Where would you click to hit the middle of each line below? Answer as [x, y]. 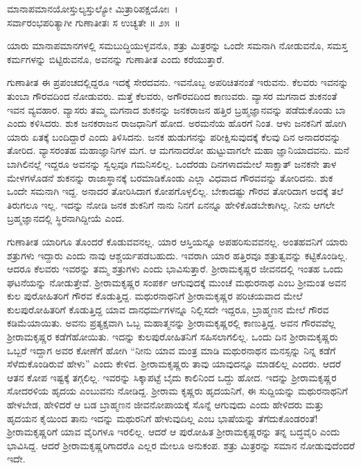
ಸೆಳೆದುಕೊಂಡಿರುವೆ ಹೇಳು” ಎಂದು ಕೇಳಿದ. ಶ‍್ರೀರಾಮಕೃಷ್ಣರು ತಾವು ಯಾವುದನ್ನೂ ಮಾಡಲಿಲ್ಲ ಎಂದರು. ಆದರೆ [174, 364]
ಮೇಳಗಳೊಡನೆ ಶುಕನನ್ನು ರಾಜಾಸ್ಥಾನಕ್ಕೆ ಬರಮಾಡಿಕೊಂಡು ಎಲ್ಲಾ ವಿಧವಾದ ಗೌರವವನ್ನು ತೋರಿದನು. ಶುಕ [170, 177]
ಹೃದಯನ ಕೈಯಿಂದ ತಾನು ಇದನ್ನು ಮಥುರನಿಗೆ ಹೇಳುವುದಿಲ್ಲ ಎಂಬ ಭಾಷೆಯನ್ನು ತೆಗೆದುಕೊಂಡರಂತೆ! [162, 418]
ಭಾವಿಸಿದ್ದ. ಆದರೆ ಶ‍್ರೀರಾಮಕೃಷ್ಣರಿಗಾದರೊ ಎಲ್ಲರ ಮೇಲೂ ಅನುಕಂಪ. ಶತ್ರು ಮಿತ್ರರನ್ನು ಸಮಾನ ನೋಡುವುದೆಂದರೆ [181, 445]
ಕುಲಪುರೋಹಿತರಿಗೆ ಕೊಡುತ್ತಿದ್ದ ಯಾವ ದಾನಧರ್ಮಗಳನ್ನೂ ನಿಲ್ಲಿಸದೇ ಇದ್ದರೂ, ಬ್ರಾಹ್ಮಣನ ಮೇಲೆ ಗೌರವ [168, 309]
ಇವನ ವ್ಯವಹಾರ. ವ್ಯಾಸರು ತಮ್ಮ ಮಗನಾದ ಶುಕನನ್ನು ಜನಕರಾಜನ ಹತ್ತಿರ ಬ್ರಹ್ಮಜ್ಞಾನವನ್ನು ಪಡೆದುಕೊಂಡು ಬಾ [176, 109]
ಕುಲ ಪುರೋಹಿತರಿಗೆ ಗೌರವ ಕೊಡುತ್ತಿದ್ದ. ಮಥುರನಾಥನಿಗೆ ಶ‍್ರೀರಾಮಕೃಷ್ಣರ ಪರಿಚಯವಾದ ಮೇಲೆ [155, 296]
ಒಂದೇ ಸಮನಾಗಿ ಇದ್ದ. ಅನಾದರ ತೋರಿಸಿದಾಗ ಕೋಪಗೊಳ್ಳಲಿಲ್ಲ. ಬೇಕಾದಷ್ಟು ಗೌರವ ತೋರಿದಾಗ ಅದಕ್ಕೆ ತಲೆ [175, 191]
